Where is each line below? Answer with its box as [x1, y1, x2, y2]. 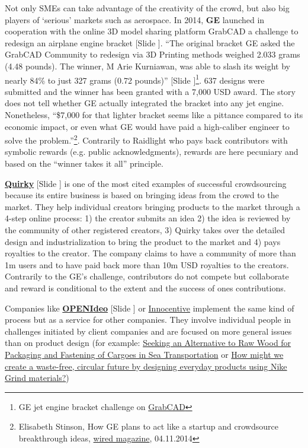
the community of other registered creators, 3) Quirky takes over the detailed [5, 224, 285, 236]
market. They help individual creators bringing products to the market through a [5, 200, 300, 212]
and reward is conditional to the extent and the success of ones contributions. [5, 281, 286, 294]
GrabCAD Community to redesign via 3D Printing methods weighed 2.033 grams [5, 48, 300, 61]
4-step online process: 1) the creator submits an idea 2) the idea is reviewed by [5, 212, 291, 224]
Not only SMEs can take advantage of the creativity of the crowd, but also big [5, 2, 290, 14]
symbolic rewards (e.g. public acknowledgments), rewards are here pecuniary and [5, 145, 299, 158]
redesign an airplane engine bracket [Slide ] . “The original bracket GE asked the [5, 36, 295, 49]
